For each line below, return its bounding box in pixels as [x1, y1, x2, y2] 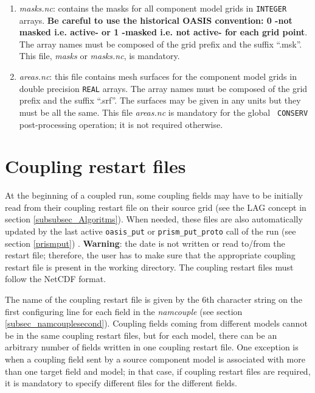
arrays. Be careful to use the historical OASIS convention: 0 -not [19, 13, 292, 26]
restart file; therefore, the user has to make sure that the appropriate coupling [5, 249, 296, 261]
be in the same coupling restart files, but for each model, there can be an [5, 328, 277, 341]
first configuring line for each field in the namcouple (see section [5, 305, 243, 317]
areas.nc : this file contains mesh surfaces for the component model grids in [19, 70, 297, 83]
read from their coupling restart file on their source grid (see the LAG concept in [5, 200, 306, 213]
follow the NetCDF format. [5, 272, 106, 285]
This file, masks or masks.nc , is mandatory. [19, 49, 180, 62]
